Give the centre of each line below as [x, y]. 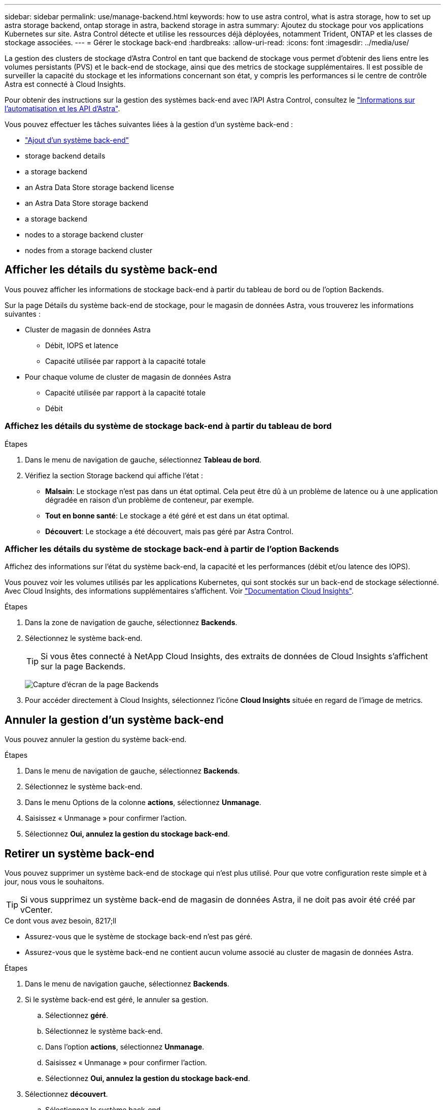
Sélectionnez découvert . [66, 1094]
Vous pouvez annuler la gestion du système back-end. [96, 739]
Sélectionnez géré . [77, 1015]
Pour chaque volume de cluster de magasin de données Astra [128, 377]
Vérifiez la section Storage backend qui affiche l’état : [114, 475]
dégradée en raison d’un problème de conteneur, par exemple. [150, 500]
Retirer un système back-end [80, 853]
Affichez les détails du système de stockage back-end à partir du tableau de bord [168, 426]
